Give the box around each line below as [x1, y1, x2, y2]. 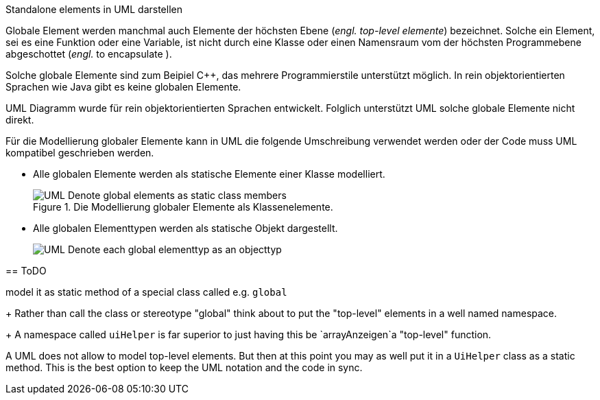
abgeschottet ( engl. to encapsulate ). [5, 48, 172, 60]
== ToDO [5, 265, 47, 277]
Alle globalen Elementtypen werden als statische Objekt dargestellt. [33, 222, 338, 234]
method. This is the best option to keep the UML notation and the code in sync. [5, 362, 363, 373]
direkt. [5, 114, 34, 126]
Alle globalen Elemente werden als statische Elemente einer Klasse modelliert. [33, 168, 385, 180]
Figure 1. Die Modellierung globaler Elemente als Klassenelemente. [33, 201, 333, 213]
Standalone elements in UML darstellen [5, 3, 182, 15]
